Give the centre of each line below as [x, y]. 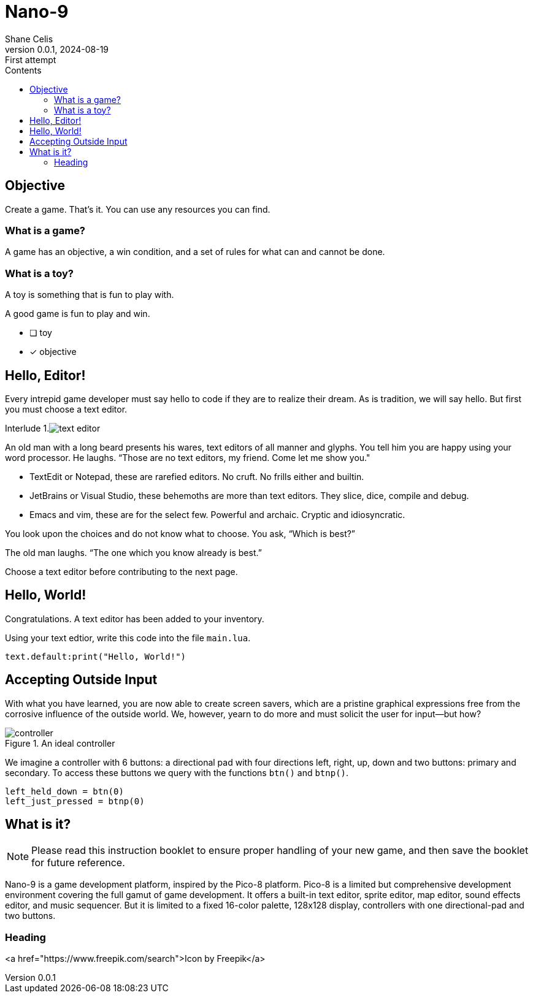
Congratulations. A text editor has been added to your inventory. [135, 619]
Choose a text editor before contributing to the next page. [121, 571]
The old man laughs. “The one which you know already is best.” [133, 552]
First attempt [31, 59]
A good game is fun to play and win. [78, 314]
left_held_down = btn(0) [64, 791]
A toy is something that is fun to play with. [90, 295]
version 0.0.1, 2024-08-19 [57, 49]
